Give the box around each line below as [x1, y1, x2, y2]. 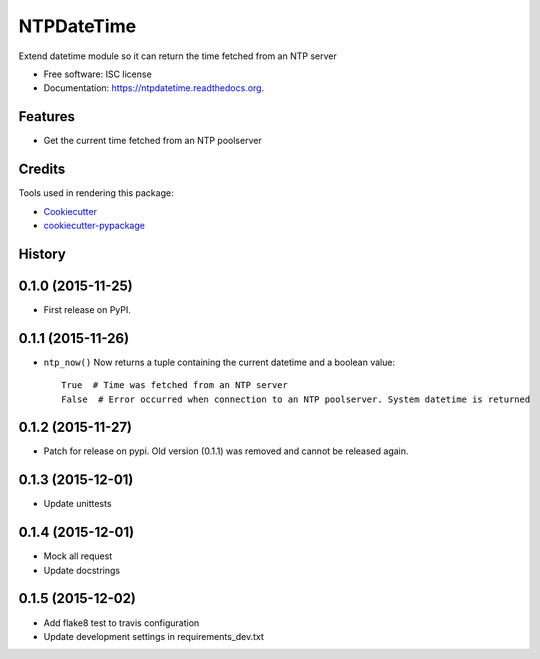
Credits [18, 161, 66, 178]
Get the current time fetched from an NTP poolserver [43, 135, 262, 147]
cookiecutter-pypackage [43, 219, 145, 231]
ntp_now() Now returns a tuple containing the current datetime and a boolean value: [43, 356, 395, 368]
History [18, 245, 67, 262]
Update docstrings [43, 564, 120, 576]
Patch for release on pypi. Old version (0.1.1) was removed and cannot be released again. [43, 445, 409, 457]
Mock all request [43, 550, 113, 562]
